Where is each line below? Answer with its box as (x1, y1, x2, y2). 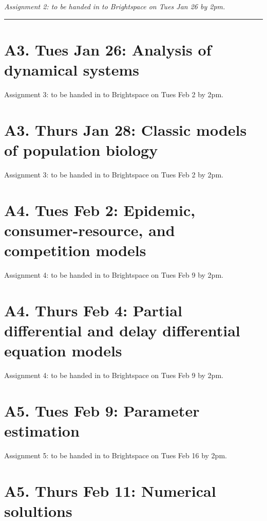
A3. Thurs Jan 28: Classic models (4, 119, 247, 140)
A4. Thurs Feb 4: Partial (4, 299, 182, 320)
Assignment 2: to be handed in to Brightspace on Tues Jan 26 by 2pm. (4, 1, 225, 11)
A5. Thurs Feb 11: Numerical (4, 480, 216, 501)
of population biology (4, 139, 158, 160)
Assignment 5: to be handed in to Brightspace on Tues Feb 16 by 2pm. (4, 450, 227, 460)
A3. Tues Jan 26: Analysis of (4, 39, 212, 60)
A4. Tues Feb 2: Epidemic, (4, 199, 196, 220)
